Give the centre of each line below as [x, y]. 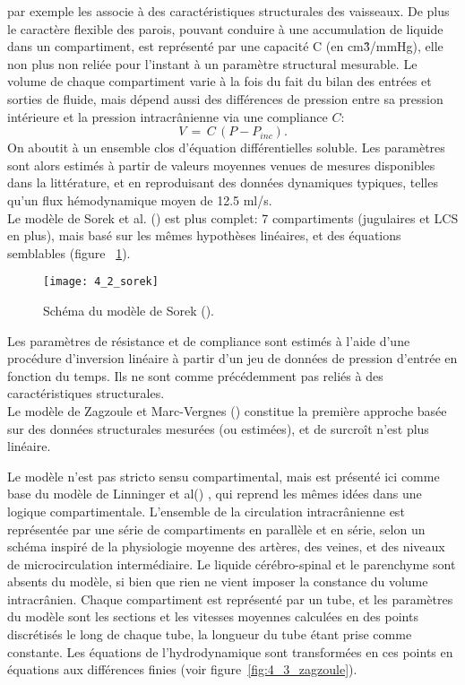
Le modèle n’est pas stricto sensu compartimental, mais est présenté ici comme [224, 476]
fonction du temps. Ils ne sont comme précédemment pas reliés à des [195, 375]
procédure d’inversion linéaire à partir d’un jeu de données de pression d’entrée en [232, 358]
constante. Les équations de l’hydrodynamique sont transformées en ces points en [230, 651]
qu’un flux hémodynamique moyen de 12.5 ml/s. [140, 199]
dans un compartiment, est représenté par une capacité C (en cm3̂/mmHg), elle [225, 46]
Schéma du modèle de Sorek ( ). [129, 310]
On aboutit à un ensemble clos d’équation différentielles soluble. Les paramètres [226, 147]
